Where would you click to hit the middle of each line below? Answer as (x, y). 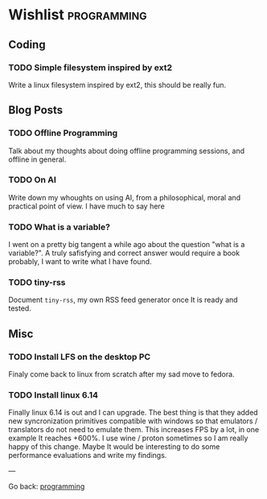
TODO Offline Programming (63, 133)
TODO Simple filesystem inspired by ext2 (90, 68)
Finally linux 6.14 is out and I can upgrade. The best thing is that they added (133, 413)
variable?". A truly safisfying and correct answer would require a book (124, 253)
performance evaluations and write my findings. (88, 456)
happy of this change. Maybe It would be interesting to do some (114, 447)
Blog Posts (36, 110)
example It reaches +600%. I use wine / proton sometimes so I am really (128, 438)
